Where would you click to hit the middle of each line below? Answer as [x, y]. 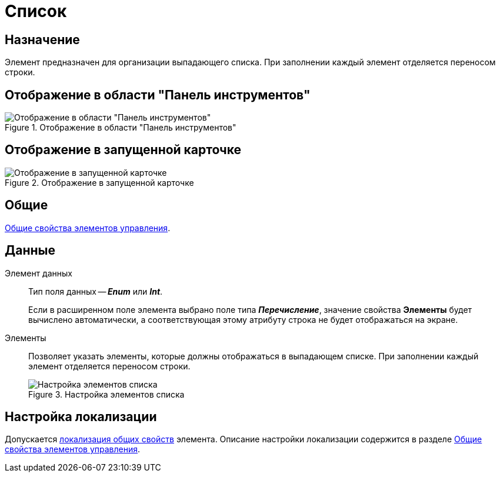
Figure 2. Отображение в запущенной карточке [99, 182]
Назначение [42, 39]
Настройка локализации [81, 416]
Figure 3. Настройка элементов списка [106, 394]
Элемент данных [39, 273]
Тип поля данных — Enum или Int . [96, 291]
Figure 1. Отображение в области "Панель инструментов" [121, 128]
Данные [30, 251]
